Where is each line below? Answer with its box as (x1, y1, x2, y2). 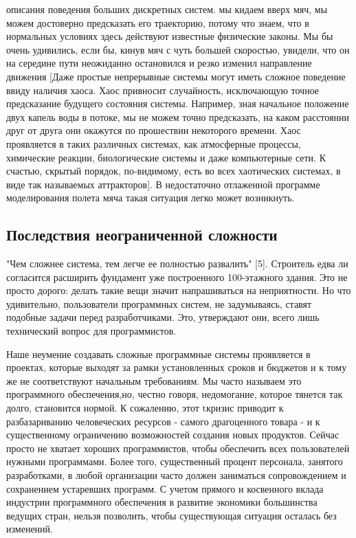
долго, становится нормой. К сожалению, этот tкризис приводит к (6, 401, 284, 415)
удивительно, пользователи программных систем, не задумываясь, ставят (6, 296, 312, 311)
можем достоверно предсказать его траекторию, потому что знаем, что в (6, 15, 309, 30)
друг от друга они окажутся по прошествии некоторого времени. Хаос (6, 123, 301, 137)
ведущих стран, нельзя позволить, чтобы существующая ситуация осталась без (6, 508, 337, 522)
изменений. (6, 522, 53, 536)
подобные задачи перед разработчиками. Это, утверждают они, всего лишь (6, 310, 320, 324)
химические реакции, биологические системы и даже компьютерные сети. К (6, 150, 326, 164)
